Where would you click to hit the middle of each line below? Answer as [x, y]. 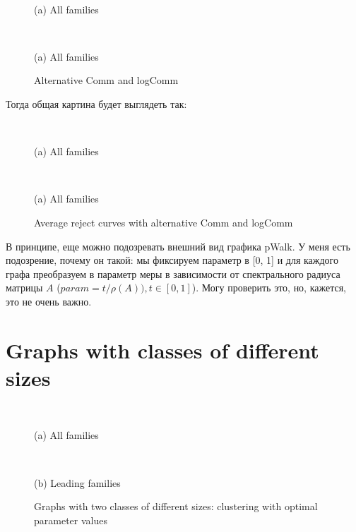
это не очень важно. [49, 301]
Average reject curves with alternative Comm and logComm [164, 222]
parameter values [71, 520]
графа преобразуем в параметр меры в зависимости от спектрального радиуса [173, 273]
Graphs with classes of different [162, 350]
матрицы [24, 288]
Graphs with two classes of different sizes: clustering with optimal [176, 506]
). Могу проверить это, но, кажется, [269, 288]
